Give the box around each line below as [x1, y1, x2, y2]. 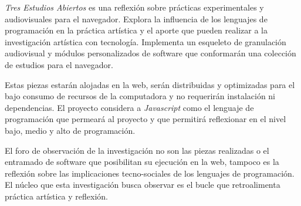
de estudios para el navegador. [5, 58, 113, 70]
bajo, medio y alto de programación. [5, 124, 136, 136]
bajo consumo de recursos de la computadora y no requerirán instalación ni [5, 90, 276, 102]
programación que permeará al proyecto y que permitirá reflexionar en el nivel [5, 113, 286, 125]
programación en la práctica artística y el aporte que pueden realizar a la [5, 24, 268, 36]
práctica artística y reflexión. [5, 190, 108, 202]
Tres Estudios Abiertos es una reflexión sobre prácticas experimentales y [5, 1, 264, 13]
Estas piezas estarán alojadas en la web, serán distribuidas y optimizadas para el [5, 78, 295, 90]
